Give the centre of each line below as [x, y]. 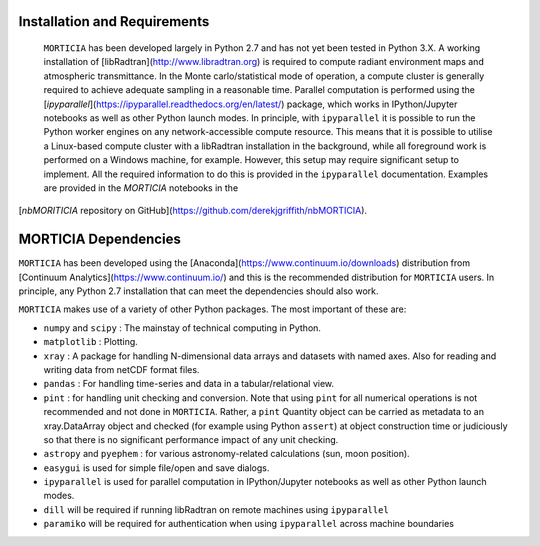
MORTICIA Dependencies [100, 239]
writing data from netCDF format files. [121, 369]
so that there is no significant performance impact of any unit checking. [191, 439]
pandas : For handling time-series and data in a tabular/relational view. [189, 384]
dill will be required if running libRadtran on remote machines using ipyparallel [216, 509]
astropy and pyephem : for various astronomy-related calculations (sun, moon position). [226, 454]
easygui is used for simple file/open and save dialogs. [156, 467]
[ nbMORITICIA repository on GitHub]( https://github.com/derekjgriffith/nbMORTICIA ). [193, 211]
